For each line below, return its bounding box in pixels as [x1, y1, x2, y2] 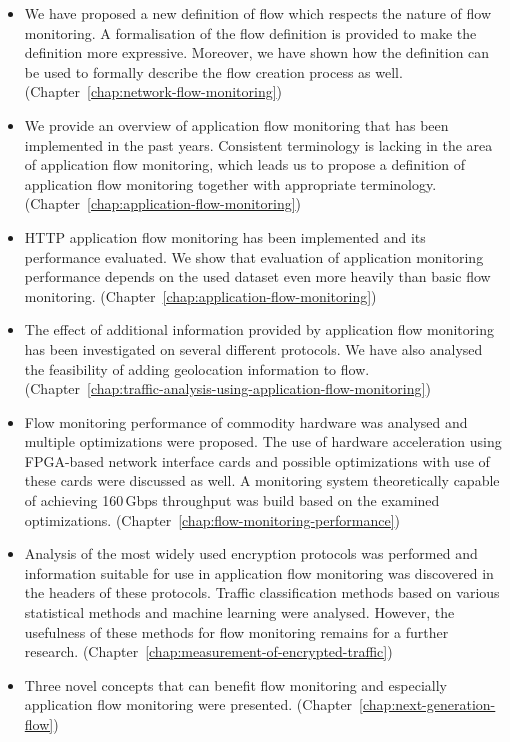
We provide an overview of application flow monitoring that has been [24, 114, 449, 135]
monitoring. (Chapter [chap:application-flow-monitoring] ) [24, 285, 377, 306]
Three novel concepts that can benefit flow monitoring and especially [24, 674, 447, 695]
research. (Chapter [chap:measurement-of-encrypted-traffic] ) [24, 641, 393, 662]
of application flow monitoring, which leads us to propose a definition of [24, 154, 465, 175]
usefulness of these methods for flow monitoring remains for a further [24, 621, 449, 642]
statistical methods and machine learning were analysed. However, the [24, 602, 455, 623]
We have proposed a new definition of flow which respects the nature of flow [24, 3, 492, 23]
